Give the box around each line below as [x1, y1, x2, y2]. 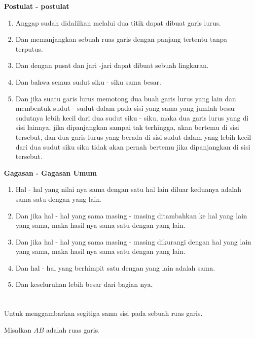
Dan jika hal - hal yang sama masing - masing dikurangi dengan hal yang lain [15, 236, 252, 246]
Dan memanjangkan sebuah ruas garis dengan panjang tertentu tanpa [15, 34, 227, 44]
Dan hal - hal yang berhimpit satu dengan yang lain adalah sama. [15, 262, 215, 273]
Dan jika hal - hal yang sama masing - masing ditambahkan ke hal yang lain [15, 210, 247, 220]
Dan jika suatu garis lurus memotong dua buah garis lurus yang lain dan [15, 93, 236, 103]
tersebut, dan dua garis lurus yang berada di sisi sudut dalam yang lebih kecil [15, 131, 251, 142]
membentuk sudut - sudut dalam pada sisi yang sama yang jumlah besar [15, 103, 236, 113]
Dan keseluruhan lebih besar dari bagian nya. [15, 279, 153, 289]
